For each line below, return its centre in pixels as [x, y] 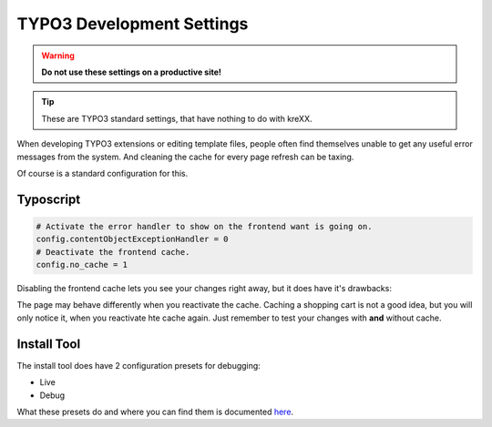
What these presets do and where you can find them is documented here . [155, 412]
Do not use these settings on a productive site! [132, 72]
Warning [58, 56]
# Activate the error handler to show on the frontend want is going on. [204, 226]
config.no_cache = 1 [82, 265]
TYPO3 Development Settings [133, 24]
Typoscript [49, 199]
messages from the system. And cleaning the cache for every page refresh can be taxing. [185, 157]
